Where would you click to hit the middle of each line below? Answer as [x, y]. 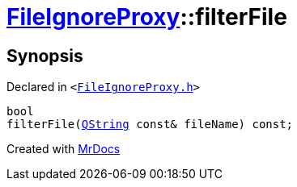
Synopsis [45, 56]
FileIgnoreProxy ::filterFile [147, 17]
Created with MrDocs [64, 149]
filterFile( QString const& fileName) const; [150, 125]
